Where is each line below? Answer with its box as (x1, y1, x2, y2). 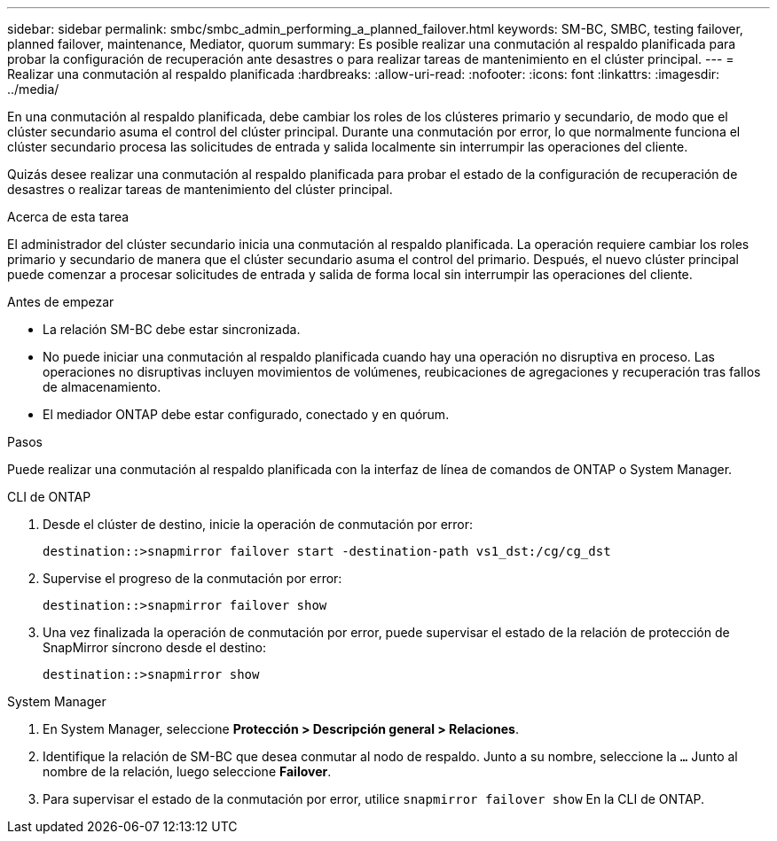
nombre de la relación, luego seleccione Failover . (43, 764, 332, 779)
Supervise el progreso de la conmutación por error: (43, 571, 342, 586)
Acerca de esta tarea (7, 209, 129, 224)
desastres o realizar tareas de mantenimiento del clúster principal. (7, 182, 393, 197)
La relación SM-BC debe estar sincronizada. (43, 322, 301, 337)
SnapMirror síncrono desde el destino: (43, 640, 267, 655)
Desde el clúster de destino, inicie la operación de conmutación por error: (43, 517, 474, 532)
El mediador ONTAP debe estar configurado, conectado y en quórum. (43, 407, 450, 422)
